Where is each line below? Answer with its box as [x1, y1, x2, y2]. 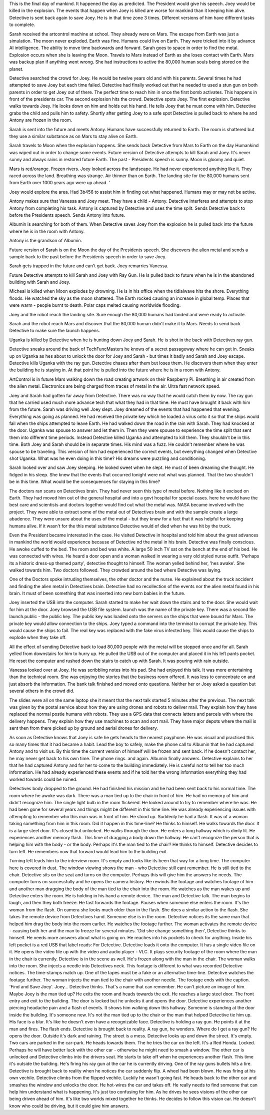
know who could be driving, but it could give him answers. [9, 1102, 129, 1108]
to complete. [9, 22, 35, 28]
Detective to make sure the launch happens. [9, 328, 100, 334]
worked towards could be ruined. [9, 776, 77, 782]
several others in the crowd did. [9, 688, 74, 694]
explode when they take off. [9, 635, 67, 641]
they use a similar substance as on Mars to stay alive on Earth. [9, 133, 138, 140]
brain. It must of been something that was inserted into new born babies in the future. [9, 591, 185, 597]
